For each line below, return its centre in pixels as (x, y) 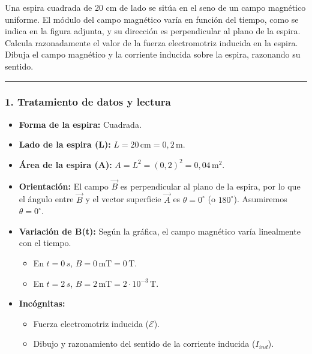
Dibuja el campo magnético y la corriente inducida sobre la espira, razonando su (153, 54)
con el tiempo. (45, 243)
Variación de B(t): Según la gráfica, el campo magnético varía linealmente (160, 231)
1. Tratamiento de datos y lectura (88, 102)
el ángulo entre (46, 199)
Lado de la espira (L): (65, 144)
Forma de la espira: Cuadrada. (80, 124)
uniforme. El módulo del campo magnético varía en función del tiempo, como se (152, 19)
